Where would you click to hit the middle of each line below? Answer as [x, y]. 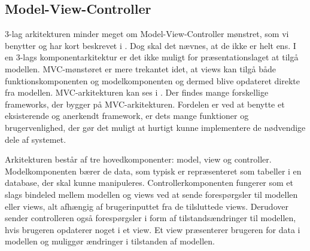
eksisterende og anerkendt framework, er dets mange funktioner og [127, 116]
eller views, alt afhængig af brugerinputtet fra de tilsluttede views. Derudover [147, 206]
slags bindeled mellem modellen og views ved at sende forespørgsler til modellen [151, 194]
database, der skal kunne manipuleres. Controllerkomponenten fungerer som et [149, 183]
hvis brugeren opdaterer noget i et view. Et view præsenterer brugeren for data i [153, 229]
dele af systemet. [36, 139]
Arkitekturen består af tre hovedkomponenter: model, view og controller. [138, 159]
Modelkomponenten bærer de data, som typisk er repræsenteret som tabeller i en [153, 171]
